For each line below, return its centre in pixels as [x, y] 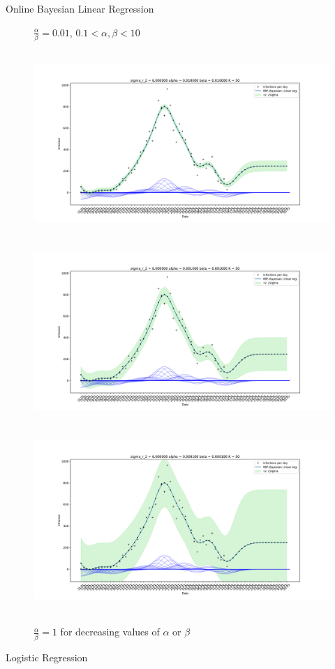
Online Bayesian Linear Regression [80, 8]
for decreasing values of [110, 632]
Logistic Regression [47, 657]
